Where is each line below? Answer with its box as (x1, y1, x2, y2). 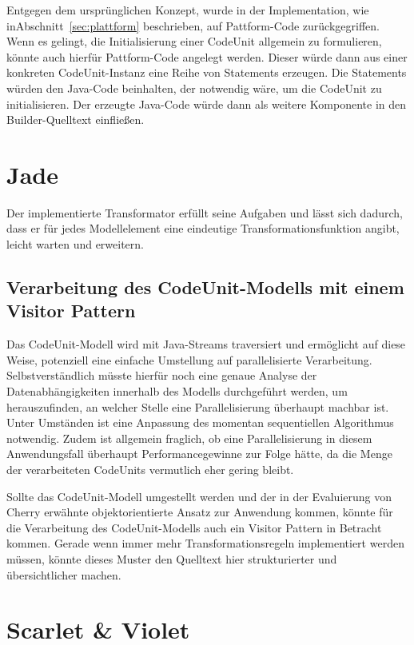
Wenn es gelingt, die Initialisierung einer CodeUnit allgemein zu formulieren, (6, 33, 382, 50)
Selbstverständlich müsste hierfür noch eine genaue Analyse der (6, 367, 317, 384)
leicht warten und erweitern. (6, 236, 145, 253)
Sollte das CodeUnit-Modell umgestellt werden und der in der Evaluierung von (6, 488, 392, 504)
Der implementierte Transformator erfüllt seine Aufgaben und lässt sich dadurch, (6, 204, 403, 221)
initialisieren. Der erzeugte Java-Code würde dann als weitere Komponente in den (6, 95, 407, 112)
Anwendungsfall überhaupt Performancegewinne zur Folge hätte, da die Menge (6, 445, 392, 462)
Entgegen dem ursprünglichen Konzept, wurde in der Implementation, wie (6, 2, 369, 18)
